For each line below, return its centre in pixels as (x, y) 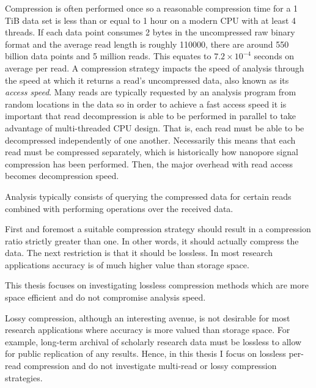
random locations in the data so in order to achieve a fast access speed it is (146, 104)
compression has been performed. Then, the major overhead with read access (149, 163)
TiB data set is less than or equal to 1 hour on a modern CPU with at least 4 (151, 20)
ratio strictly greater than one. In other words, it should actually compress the (152, 240)
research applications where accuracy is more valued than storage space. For (148, 330)
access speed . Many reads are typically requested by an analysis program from (151, 92)
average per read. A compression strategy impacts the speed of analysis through (155, 68)
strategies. (24, 377)
